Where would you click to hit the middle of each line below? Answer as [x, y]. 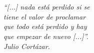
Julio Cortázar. [27, 46]
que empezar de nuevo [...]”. [46, 36]
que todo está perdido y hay [45, 26]
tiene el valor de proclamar [45, 16]
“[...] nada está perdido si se [47, 7]
